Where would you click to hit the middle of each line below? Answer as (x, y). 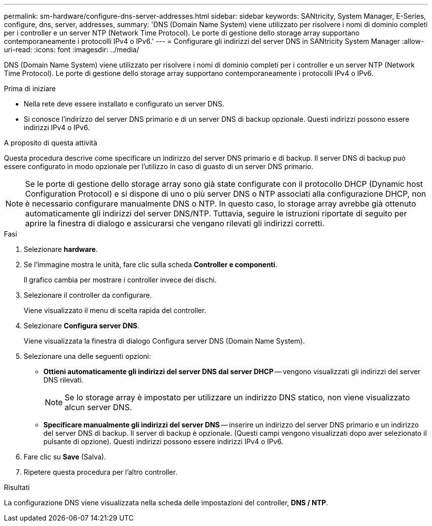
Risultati (17, 487)
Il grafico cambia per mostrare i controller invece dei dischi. (120, 280)
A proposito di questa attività (51, 143)
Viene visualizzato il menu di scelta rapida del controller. (115, 310)
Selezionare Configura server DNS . (82, 326)
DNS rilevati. (64, 380)
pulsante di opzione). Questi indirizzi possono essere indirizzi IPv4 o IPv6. (163, 441)
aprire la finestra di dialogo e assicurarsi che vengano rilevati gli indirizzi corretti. (175, 223)
